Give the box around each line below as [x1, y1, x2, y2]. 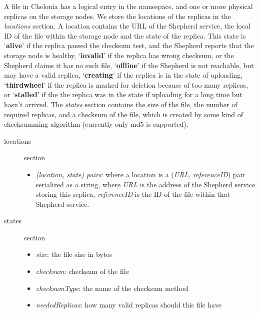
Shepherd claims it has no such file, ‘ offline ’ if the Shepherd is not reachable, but [4, 60, 254, 70]
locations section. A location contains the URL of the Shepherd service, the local [4, 21, 251, 31]
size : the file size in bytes [35, 249, 112, 259]
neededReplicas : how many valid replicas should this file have [35, 299, 221, 310]
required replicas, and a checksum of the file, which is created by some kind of [4, 109, 243, 119]
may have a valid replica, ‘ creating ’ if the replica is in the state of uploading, [4, 70, 242, 80]
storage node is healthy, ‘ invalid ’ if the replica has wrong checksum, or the [4, 50, 234, 60]
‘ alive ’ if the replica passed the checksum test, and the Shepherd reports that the [4, 40, 254, 51]
